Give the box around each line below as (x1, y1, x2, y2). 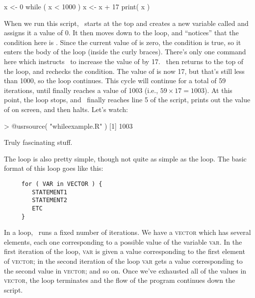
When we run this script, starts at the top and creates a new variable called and (4, 18, 249, 28)
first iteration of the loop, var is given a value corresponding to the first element (4, 246, 245, 256)
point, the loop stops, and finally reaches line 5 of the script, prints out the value (4, 94, 251, 105)
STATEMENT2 (32, 197, 67, 204)
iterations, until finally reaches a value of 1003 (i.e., (4, 85, 158, 95)
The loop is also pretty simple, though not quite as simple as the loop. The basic (4, 153, 247, 163)
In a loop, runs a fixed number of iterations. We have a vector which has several (4, 227, 251, 237)
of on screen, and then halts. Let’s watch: (4, 104, 128, 114)
